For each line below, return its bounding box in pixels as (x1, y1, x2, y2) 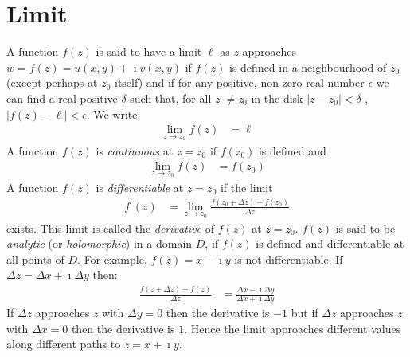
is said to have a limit (96, 43, 202, 60)
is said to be (335, 219, 396, 236)
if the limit (220, 179, 273, 195)
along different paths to (6, 335, 121, 352)
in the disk (251, 89, 303, 106)
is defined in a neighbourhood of (229, 58, 387, 75)
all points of (6, 250, 64, 267)
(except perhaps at (6, 74, 98, 91)
